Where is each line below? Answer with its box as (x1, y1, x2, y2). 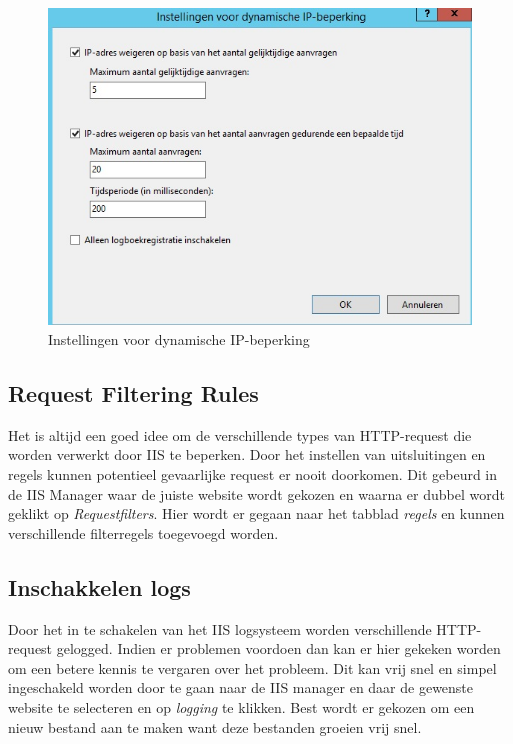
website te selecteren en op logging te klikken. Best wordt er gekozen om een (8, 696, 475, 717)
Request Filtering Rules (8, 378, 259, 409)
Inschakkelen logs (8, 571, 191, 602)
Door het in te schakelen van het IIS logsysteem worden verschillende (8, 618, 432, 639)
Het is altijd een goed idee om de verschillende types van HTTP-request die (8, 424, 472, 445)
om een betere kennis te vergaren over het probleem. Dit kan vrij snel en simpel (8, 657, 497, 678)
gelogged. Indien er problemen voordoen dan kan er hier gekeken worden (56, 638, 501, 659)
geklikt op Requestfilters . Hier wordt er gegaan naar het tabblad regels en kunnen (8, 503, 505, 524)
